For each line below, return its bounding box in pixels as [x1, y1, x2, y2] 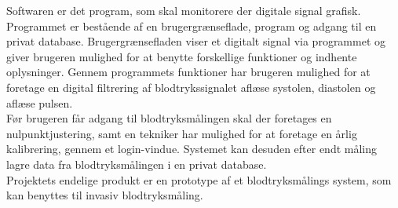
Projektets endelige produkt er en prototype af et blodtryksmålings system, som [6, 171, 392, 188]
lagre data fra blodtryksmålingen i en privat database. [6, 155, 267, 172]
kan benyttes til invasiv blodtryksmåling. [6, 187, 203, 203]
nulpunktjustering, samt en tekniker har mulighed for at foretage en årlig [6, 125, 357, 141]
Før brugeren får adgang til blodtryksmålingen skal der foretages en [6, 110, 332, 126]
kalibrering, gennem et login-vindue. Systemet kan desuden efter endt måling [6, 140, 378, 157]
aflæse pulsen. [6, 94, 73, 111]
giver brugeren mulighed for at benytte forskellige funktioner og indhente [6, 48, 357, 64]
